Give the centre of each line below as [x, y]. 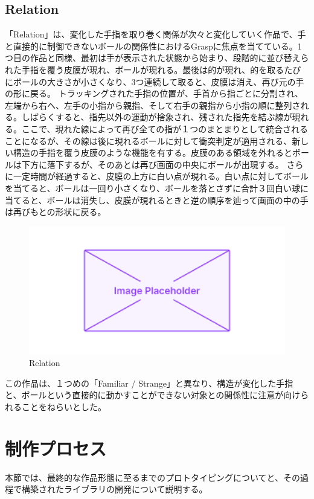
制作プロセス [56, 448]
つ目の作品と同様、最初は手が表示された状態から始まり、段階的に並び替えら [157, 58]
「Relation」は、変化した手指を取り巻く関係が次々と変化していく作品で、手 [155, 34]
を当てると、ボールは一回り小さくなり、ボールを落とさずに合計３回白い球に [157, 188]
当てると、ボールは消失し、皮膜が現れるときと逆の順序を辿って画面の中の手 [157, 200]
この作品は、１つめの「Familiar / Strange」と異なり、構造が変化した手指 [149, 383]
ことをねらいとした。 [64, 407]
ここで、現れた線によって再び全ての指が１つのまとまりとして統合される [165, 128]
